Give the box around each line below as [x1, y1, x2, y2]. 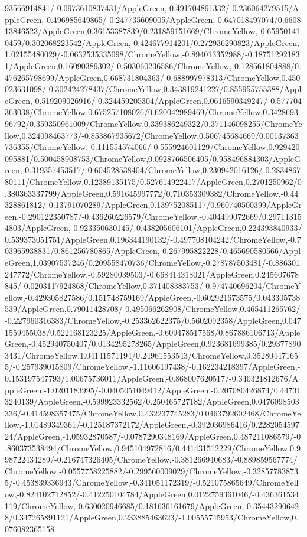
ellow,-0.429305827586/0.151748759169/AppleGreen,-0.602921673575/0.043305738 [5, 291, 301, 303]
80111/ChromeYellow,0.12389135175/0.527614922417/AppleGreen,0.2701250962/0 [5, 175, 302, 187]
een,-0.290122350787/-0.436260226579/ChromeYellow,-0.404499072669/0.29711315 [5, 210, 302, 222]
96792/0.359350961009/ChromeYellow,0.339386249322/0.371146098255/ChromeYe [5, 117, 302, 129]
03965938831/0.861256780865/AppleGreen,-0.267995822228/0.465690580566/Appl [5, 245, 301, 257]
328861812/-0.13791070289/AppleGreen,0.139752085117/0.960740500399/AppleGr [5, 198, 302, 211]
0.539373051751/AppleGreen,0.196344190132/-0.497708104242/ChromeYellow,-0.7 [5, 233, 301, 245]
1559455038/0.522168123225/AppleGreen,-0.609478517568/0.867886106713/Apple [5, 326, 301, 338]
